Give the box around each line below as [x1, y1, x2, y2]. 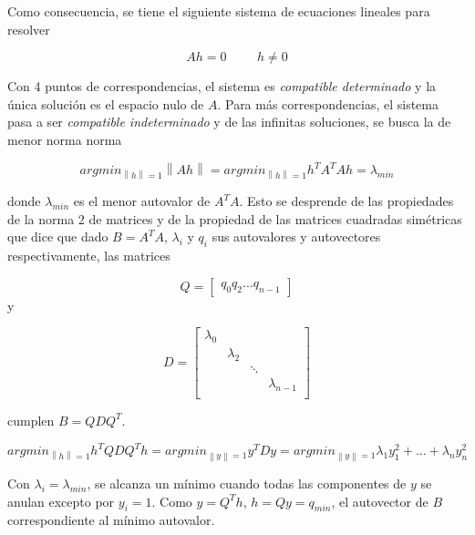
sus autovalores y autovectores [212, 227, 381, 246]
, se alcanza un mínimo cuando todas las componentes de [87, 474, 407, 493]
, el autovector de [331, 491, 429, 510]
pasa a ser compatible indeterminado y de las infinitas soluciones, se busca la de [7, 112, 451, 131]
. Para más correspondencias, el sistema [217, 94, 439, 113]
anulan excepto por [7, 491, 115, 510]
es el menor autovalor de [73, 191, 211, 211]
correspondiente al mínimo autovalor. [7, 510, 215, 530]
